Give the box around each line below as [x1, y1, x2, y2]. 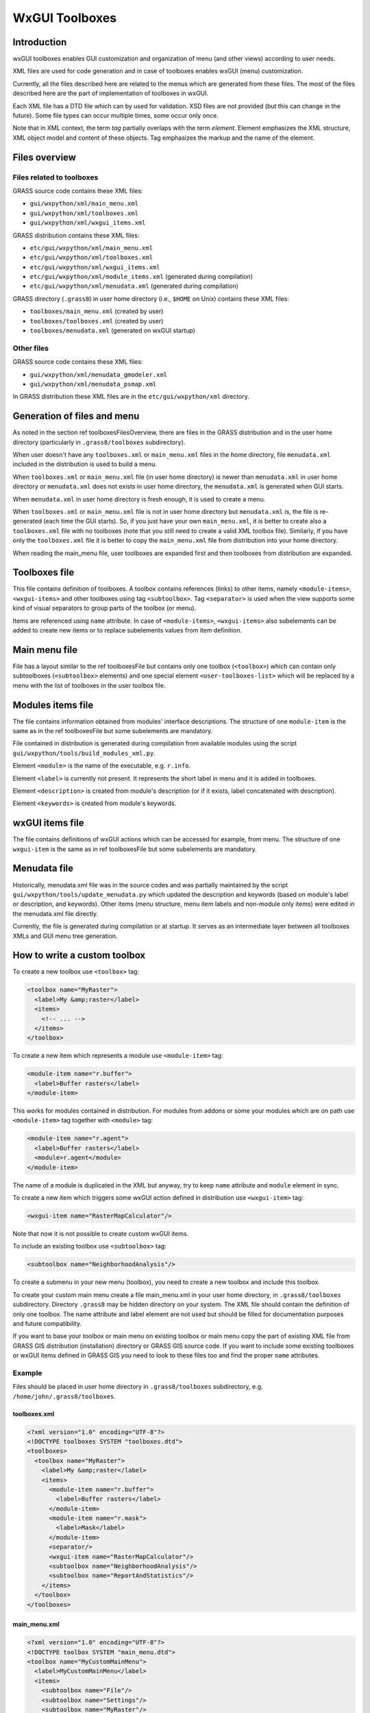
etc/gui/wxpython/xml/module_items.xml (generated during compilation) [29, 273, 254, 281]
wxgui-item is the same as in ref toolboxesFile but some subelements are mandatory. [12, 845, 257, 853]
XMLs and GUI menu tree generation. [12, 932, 118, 940]
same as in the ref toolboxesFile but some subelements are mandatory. [12, 727, 213, 735]
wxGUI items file [12, 817, 85, 829]
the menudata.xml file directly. [12, 909, 99, 917]
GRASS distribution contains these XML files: [12, 231, 140, 239]
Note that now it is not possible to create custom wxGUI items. [12, 1229, 189, 1237]
